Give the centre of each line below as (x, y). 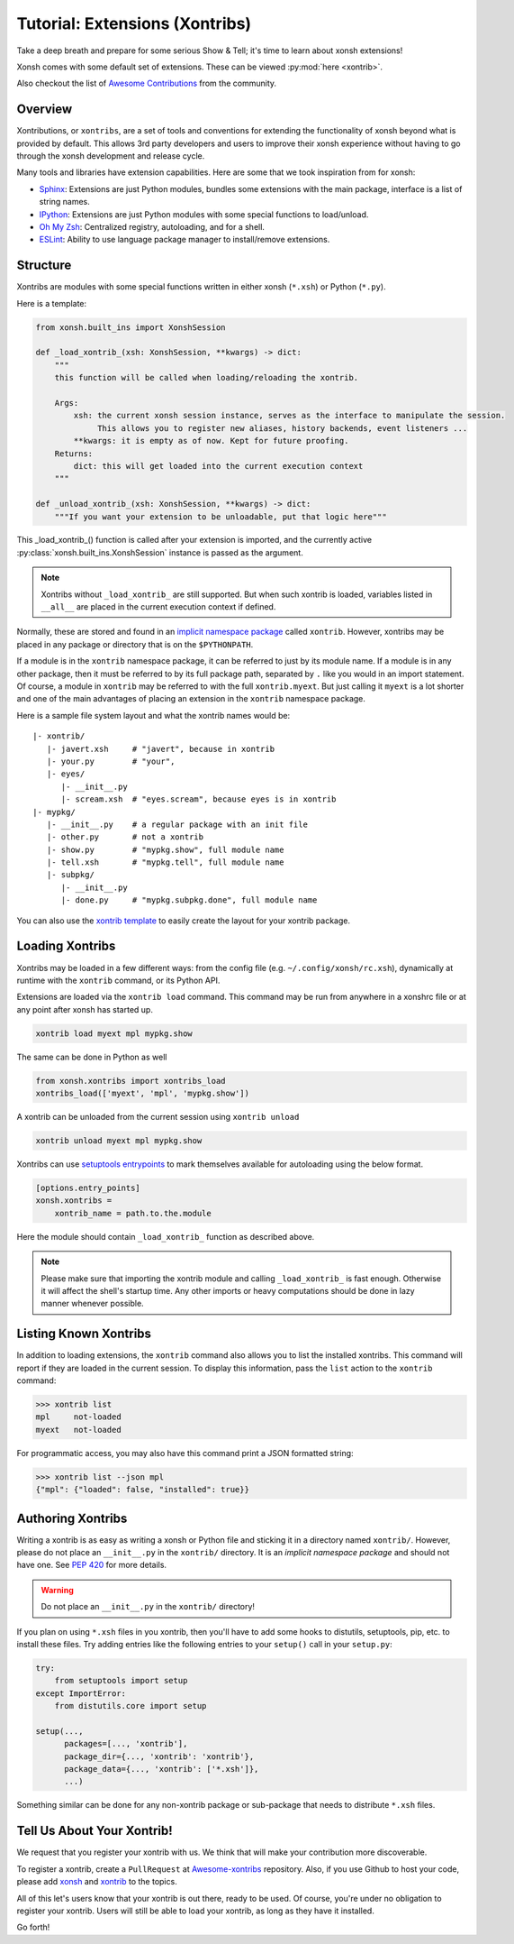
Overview (45, 110)
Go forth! (33, 1927)
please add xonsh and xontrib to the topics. (97, 1882)
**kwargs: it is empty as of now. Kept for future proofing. (211, 441)
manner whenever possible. (92, 1304)
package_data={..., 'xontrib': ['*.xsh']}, (162, 1769)
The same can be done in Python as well (92, 1057)
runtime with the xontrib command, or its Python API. (118, 980)
